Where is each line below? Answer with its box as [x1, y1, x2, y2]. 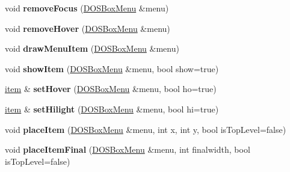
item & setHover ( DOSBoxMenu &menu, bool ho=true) [5, 82, 217, 95]
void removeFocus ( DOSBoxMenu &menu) [5, 2, 169, 14]
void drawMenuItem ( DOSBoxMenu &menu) [5, 42, 179, 55]
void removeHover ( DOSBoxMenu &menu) [5, 22, 170, 34]
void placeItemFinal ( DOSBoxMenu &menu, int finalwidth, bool [5, 143, 250, 156]
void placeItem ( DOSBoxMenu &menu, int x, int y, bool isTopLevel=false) [5, 123, 286, 135]
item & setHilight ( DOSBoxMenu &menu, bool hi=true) [5, 102, 219, 115]
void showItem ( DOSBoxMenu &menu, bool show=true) [5, 62, 219, 75]
